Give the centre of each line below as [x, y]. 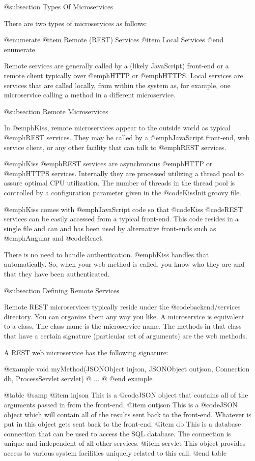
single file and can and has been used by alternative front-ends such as [110, 228]
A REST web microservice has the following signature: [86, 352]
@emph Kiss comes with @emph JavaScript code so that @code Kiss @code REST [124, 209]
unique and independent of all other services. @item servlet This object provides [125, 443]
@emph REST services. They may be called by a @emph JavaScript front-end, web [127, 137]
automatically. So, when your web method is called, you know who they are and [124, 264]
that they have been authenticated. [57, 274]
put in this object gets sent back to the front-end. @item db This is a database [123, 424]
